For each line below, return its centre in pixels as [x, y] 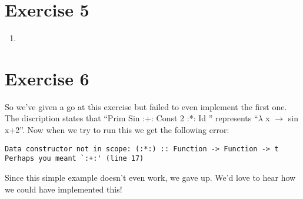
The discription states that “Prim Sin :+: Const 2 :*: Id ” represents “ [131, 118]
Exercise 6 [47, 78]
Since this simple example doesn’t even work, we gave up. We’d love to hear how [150, 177]
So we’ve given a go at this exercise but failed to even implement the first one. [146, 106]
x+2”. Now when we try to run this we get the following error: [117, 130]
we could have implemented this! [64, 189]
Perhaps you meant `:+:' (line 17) [74, 159]
